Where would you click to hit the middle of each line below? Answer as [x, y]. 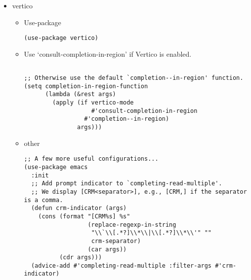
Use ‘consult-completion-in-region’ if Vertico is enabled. [108, 53]
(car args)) [107, 249]
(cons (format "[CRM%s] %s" [84, 216]
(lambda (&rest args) [81, 94]
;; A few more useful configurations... [91, 159]
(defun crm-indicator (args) [79, 208]
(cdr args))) [81, 258]
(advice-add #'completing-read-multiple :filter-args [121, 265]
